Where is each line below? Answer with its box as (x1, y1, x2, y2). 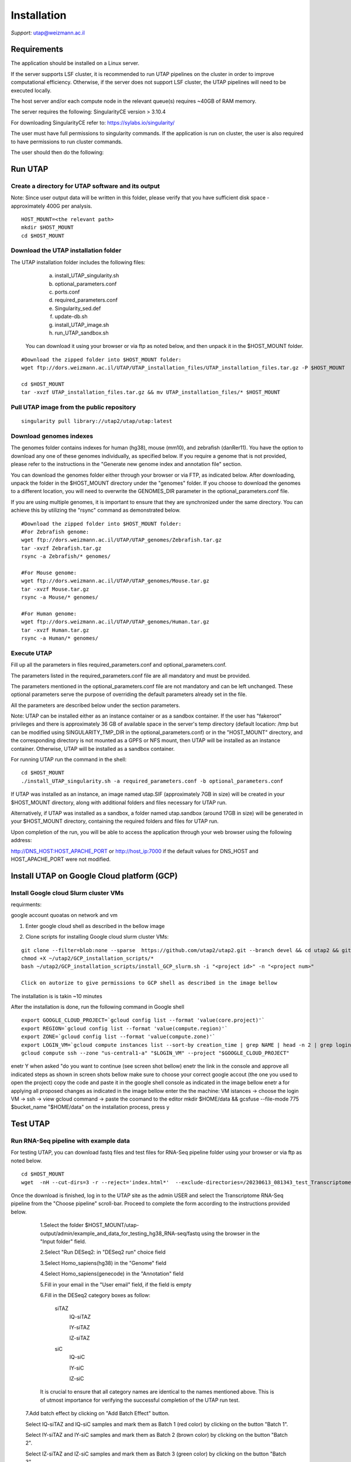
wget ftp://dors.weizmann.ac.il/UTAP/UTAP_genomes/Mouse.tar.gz (21, 578, 210, 584)
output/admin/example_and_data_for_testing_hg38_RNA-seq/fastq (40, 1230, 200, 1237)
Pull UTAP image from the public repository (11, 404, 136, 412)
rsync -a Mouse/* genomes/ (21, 594, 99, 601)
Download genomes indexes (11, 432, 94, 440)
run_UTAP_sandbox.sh (54, 329, 109, 336)
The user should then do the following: (11, 149, 104, 156)
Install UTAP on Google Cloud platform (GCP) (11, 871, 178, 881)
